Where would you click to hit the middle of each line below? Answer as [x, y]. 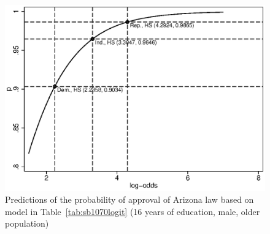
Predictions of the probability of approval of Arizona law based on [129, 199]
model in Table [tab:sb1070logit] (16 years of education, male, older [133, 211]
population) [27, 223]
